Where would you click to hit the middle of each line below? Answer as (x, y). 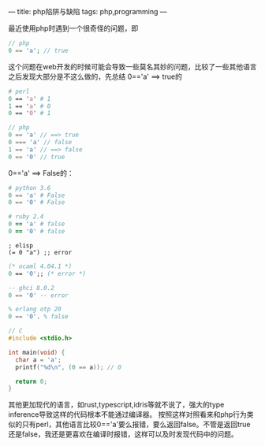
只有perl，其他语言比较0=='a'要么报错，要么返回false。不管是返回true (136, 425)
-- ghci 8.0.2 (32, 288)
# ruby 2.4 (26, 217)
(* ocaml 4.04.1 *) (40, 266)
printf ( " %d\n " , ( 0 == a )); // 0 (69, 367)
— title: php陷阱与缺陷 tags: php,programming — (88, 11)
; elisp (21, 245)
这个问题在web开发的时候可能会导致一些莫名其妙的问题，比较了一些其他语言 (132, 66)
